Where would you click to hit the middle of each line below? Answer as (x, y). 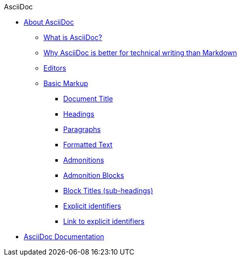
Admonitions (84, 160)
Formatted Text (88, 145)
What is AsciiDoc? (73, 37)
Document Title (88, 99)
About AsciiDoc (49, 22)
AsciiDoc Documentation (64, 237)
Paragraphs (82, 129)
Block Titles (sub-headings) (108, 191)
